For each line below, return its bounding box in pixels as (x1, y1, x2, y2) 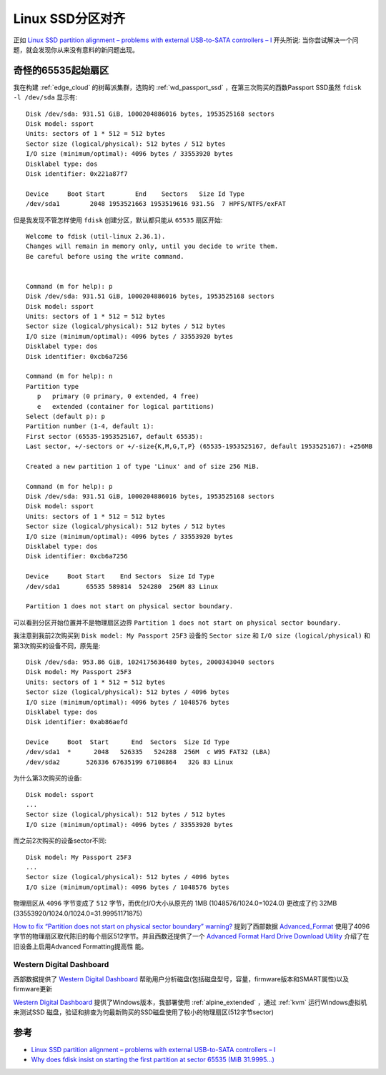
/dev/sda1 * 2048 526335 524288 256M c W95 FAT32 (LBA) (26, 748, 271, 756)
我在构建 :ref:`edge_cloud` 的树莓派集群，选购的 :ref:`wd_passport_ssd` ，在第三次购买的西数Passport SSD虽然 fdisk (13, 83, 362, 91)
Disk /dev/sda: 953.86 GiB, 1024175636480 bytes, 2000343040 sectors (26, 658, 275, 666)
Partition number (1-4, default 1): (26, 422, 154, 430)
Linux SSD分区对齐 (13, 11, 126, 26)
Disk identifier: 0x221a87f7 (26, 169, 128, 178)
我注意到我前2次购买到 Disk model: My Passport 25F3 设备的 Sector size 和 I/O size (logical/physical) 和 (13, 631, 371, 640)
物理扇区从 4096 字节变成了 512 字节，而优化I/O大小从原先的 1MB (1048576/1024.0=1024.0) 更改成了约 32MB (13, 899, 337, 908)
